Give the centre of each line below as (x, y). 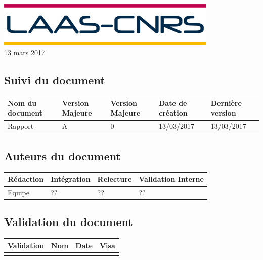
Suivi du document (55, 79)
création (173, 113)
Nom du (22, 103)
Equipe (18, 192)
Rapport (21, 126)
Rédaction (26, 179)
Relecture (115, 179)
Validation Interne (171, 179)
